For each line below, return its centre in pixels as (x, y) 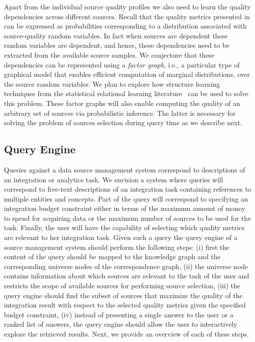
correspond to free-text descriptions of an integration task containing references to (128, 189)
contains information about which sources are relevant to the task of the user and (127, 276)
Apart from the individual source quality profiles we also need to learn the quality (127, 6)
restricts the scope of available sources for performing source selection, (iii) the (122, 286)
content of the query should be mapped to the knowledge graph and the (112, 256)
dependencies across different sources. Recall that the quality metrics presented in (127, 16)
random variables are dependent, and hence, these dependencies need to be (117, 45)
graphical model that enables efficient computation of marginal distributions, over (127, 74)
